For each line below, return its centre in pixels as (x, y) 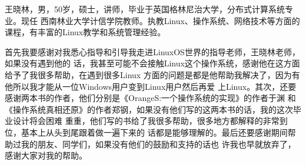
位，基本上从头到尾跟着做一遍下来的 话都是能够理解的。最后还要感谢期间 (146, 132)
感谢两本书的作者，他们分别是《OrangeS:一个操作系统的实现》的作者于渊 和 (150, 98)
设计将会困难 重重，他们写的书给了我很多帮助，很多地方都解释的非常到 (150, 121)
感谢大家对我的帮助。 (46, 155)
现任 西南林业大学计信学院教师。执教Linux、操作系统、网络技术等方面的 (160, 20)
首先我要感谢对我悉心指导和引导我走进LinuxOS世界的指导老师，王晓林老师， (152, 51)
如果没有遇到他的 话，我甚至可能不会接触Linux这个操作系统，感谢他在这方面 (152, 63)
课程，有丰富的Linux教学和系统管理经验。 (85, 32)
